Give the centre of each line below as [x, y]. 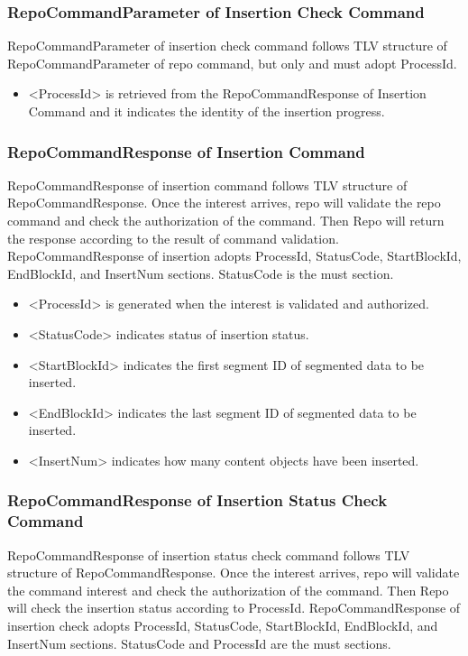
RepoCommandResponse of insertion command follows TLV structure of [207, 185]
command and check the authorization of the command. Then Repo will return [226, 220]
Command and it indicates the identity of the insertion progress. [206, 111]
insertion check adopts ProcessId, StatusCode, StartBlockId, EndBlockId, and [223, 626]
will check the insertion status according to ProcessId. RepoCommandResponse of [234, 608]
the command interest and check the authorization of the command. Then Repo [228, 590]
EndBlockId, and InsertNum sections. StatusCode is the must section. [201, 273]
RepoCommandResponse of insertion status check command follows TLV [209, 554]
